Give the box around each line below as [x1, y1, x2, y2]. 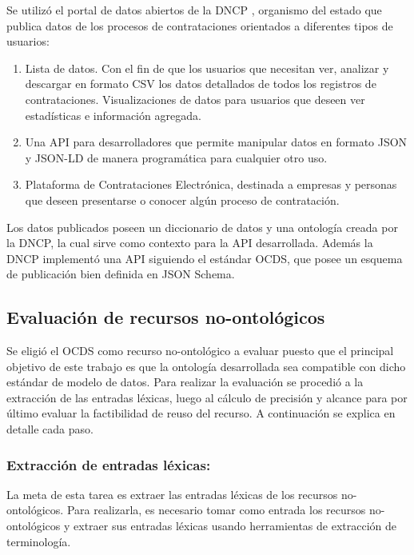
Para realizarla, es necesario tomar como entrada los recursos [66, 501, 366, 518]
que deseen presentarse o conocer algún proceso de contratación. [25, 191, 340, 208]
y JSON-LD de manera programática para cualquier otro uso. [25, 149, 328, 166]
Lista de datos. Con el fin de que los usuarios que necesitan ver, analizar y [25, 59, 389, 76]
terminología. [6, 533, 71, 549]
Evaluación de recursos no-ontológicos [6, 305, 325, 329]
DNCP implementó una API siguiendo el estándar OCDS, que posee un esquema [6, 250, 403, 266]
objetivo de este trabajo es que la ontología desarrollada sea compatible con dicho [6, 357, 406, 374]
